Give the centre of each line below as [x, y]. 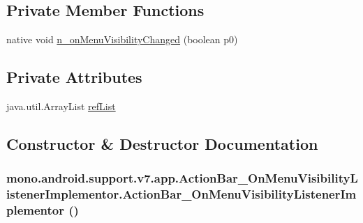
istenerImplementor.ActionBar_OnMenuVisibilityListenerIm [181, 194]
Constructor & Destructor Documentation [162, 143]
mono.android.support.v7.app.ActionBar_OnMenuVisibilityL [182, 178]
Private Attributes [74, 77]
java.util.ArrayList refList [61, 106]
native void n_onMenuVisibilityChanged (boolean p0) [122, 39]
